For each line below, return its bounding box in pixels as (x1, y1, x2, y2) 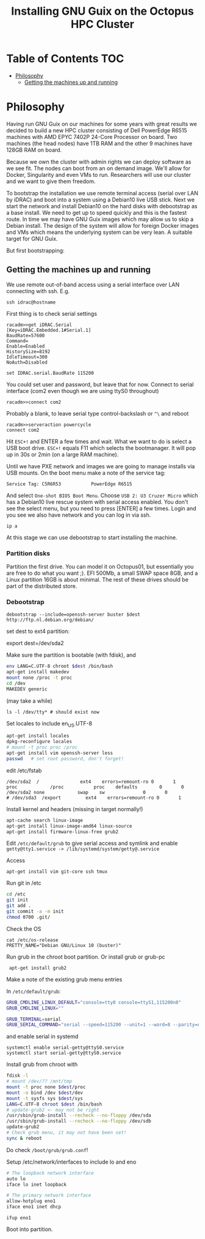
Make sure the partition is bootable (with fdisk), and (6, 651, 136, 659)
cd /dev (6, 680, 26, 686)
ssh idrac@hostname (6, 299, 56, 305)
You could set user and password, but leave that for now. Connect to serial (6, 381, 194, 388)
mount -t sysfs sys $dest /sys (6, 1095, 84, 1101)
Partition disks (6, 549, 51, 558)
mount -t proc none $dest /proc (6, 1084, 86, 1090)
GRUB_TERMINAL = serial (6, 1016, 62, 1022)
